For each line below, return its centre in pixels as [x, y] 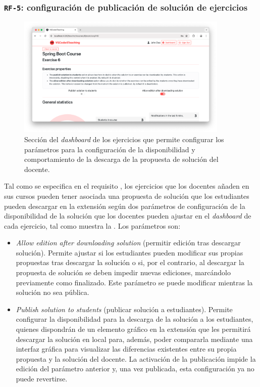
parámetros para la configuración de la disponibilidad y [110, 149]
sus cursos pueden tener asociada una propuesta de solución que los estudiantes [127, 196]
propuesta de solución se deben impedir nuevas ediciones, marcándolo [123, 272]
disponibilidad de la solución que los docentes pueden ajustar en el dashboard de [128, 216]
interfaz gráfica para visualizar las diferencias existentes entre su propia [126, 349]
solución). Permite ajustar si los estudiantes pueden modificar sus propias [129, 252]
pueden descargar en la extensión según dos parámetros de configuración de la [125, 206]
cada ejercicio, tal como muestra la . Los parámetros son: [92, 225]
